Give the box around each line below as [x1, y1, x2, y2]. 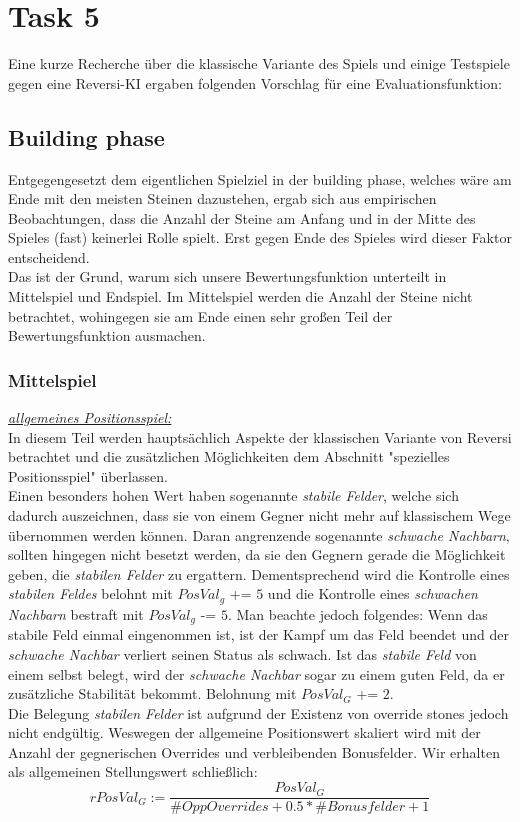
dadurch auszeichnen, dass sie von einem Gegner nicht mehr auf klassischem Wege [8, 505, 511, 526]
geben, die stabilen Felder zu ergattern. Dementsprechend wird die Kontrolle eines [8, 563, 510, 584]
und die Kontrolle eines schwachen [267, 583, 478, 604]
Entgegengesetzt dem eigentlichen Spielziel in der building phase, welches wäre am [8, 168, 512, 189]
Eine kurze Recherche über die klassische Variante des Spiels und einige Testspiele [8, 53, 510, 74]
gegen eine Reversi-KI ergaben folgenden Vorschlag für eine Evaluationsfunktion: [8, 72, 502, 93]
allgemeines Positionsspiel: [8, 407, 172, 428]
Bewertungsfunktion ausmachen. [8, 325, 206, 346]
